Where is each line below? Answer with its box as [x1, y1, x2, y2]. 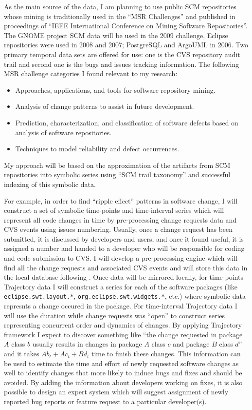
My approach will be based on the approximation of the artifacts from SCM [4, 160, 231, 170]
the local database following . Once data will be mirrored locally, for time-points [4, 272, 243, 282]
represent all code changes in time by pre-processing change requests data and [4, 214, 237, 225]
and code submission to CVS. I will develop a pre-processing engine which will [4, 253, 237, 263]
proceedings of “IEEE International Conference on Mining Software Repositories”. [4, 20, 248, 31]
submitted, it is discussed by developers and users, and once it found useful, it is [4, 233, 244, 244]
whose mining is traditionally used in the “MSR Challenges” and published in [4, 11, 235, 21]
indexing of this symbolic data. [4, 179, 96, 189]
